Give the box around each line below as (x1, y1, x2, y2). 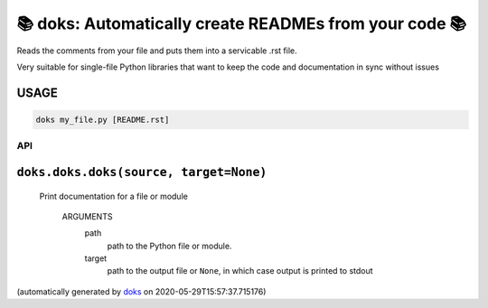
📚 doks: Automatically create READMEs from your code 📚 (16, 14, 467, 33)
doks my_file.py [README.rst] (35, 114, 170, 125)
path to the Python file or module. (107, 240, 232, 251)
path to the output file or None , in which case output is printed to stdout (107, 266, 374, 276)
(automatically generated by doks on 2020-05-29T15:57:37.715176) (16, 285, 267, 297)
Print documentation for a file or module (39, 191, 189, 201)
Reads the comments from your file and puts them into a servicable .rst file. (16, 45, 297, 56)
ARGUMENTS (61, 210, 113, 221)
